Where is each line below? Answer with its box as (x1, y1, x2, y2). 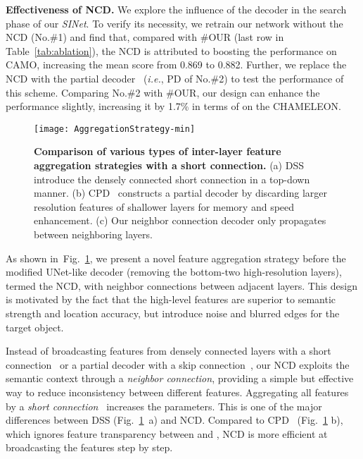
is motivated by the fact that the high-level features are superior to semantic (6, 292, 336, 307)
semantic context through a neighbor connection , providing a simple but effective (6, 371, 354, 386)
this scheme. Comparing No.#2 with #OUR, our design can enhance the (6, 85, 320, 99)
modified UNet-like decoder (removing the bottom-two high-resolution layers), (6, 264, 342, 279)
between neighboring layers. (34, 226, 153, 241)
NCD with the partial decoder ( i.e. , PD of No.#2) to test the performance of (6, 71, 344, 85)
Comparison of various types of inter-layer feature (34, 144, 281, 159)
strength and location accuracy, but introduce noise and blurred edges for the (6, 305, 340, 320)
